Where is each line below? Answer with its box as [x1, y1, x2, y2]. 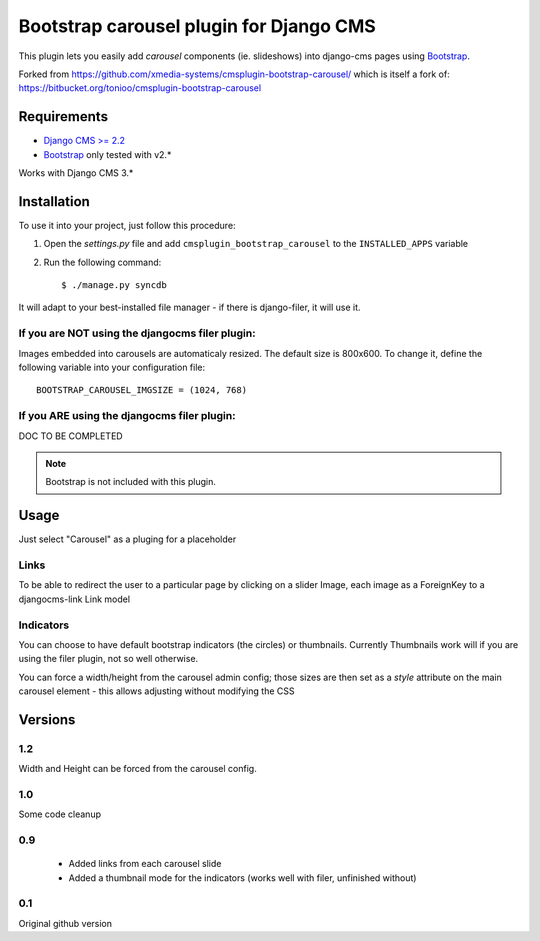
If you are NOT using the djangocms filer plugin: [18, 326, 256, 340]
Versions [18, 711, 76, 728]
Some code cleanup [18, 808, 102, 820]
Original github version [18, 917, 113, 929]
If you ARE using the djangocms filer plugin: [18, 409, 236, 423]
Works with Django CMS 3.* [18, 167, 134, 179]
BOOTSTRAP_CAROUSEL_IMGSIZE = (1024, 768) [36, 385, 248, 396]
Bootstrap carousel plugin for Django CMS [18, 15, 377, 37]
